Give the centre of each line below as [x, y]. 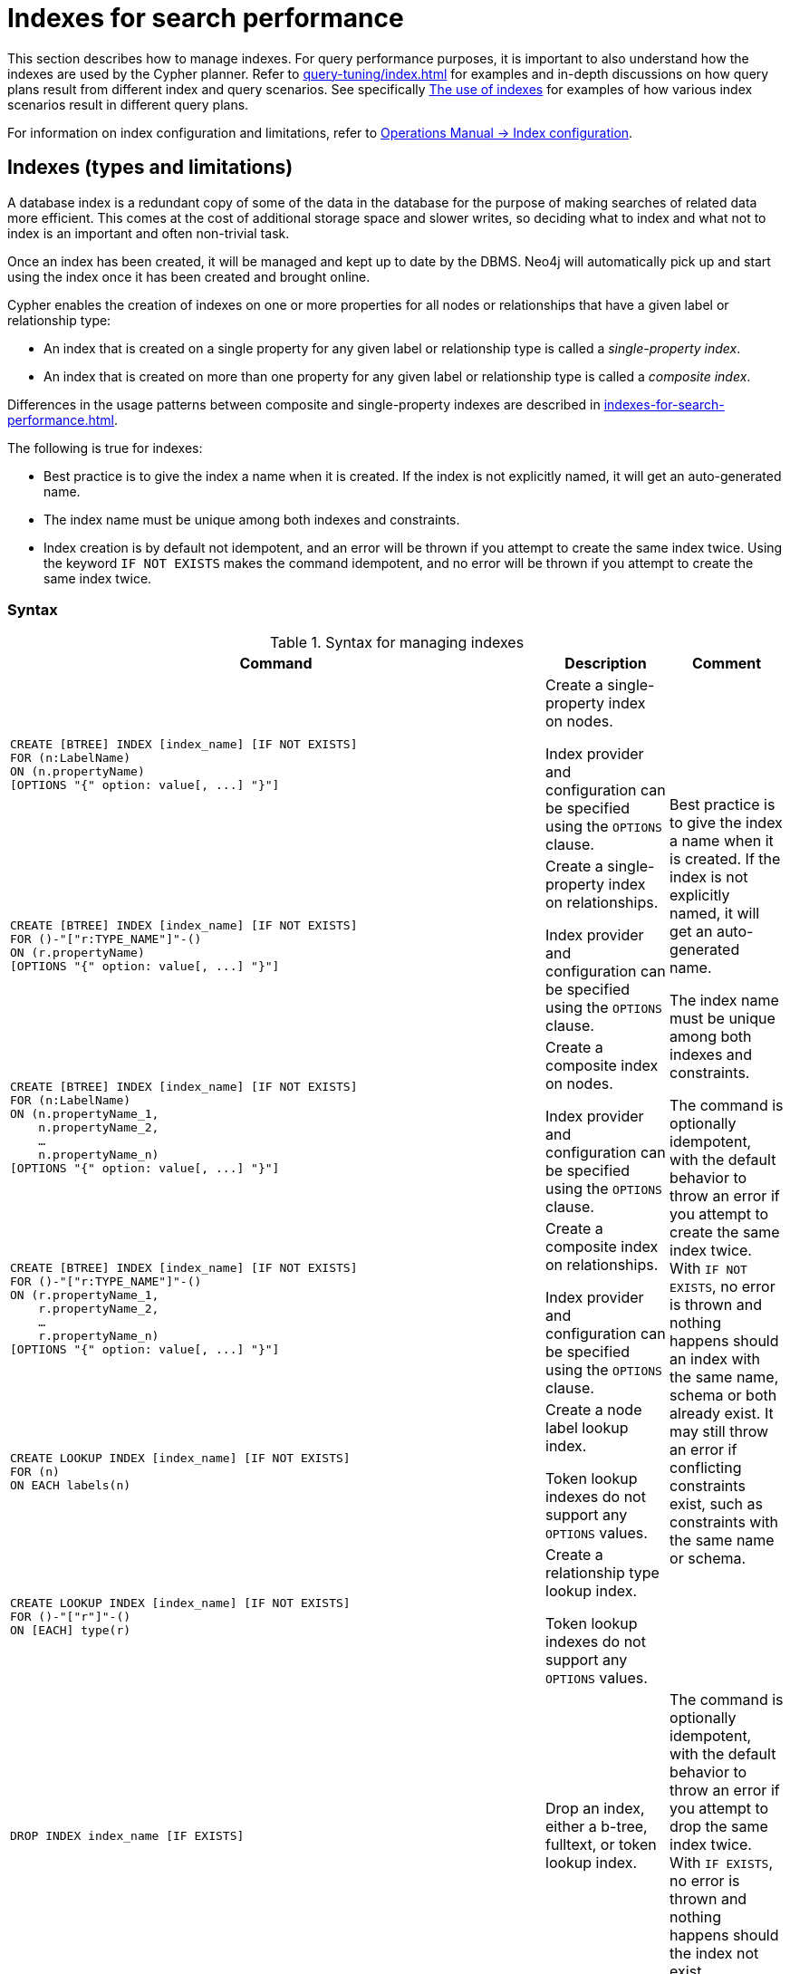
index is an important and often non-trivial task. [149, 233]
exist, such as [716, 1504]
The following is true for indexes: [105, 448]
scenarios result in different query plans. [128, 104]
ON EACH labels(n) [71, 1485]
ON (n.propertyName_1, [85, 1113]
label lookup [587, 1428]
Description [606, 664]
